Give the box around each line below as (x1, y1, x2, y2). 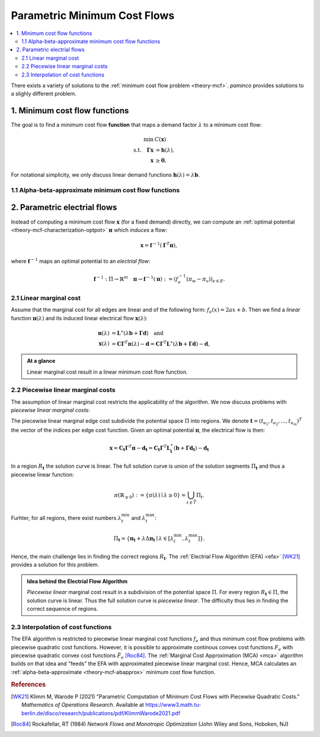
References (11, 680, 46, 688)
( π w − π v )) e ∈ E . (186, 276, 225, 284)
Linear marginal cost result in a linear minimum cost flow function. (27, 368, 188, 375)
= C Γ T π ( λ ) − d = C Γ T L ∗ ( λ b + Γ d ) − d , (111, 339, 210, 347)
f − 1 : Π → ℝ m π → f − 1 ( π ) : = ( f (93, 275, 178, 282)
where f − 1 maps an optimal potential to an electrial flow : (11, 257, 151, 264)
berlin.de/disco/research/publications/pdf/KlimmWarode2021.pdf (21, 709, 181, 717)
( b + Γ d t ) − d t (174, 445, 210, 453)
